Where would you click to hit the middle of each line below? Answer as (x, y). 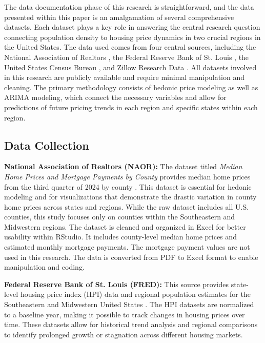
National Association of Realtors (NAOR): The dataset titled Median (123, 166)
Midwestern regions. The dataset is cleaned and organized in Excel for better (125, 226)
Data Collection (47, 145)
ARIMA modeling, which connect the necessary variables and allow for (115, 97)
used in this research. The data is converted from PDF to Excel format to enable (131, 257)
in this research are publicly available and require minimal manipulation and (125, 77)
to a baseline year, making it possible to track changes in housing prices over (125, 314)
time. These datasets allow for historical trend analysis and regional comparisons (131, 324)
